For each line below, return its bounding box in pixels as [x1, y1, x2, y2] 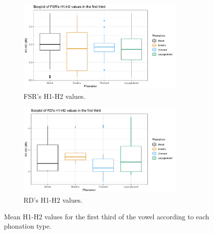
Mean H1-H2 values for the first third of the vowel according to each [4, 211, 210, 221]
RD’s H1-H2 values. [24, 195, 83, 205]
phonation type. [4, 221, 51, 231]
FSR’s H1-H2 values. [24, 91, 86, 101]
